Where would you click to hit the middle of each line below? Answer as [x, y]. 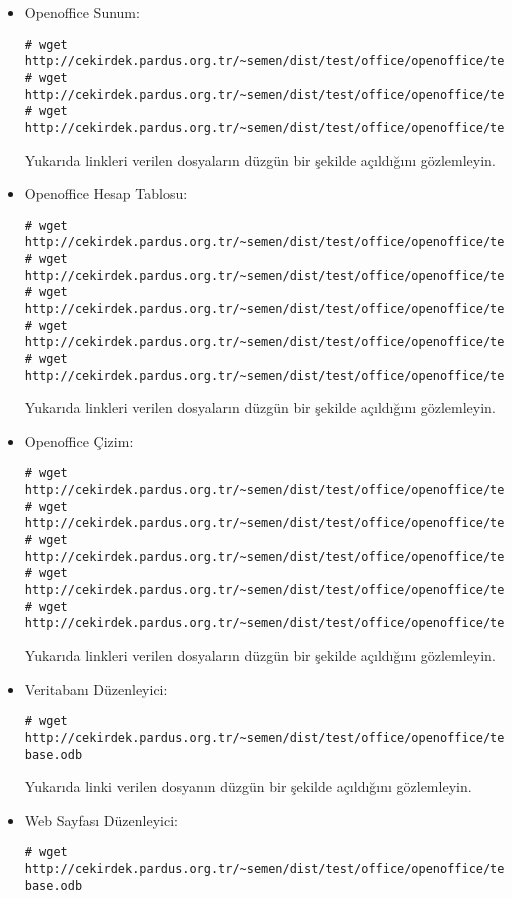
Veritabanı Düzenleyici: [96, 688]
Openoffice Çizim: [79, 440]
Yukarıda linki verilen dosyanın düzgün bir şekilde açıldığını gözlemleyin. [248, 786]
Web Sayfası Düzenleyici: [101, 819]
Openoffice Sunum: [82, 12]
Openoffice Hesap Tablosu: [106, 193]
